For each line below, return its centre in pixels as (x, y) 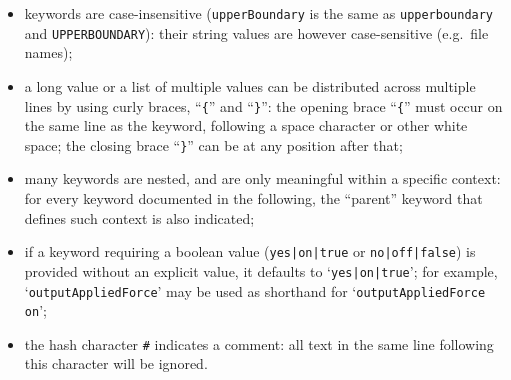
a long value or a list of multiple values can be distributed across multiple (250, 85)
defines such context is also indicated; (139, 217)
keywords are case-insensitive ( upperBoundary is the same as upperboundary (259, 13)
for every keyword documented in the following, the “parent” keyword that (253, 198)
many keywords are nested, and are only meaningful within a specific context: (262, 178)
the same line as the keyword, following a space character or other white (246, 125)
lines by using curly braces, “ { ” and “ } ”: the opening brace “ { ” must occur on (263, 105)
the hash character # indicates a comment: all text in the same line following (259, 343)
